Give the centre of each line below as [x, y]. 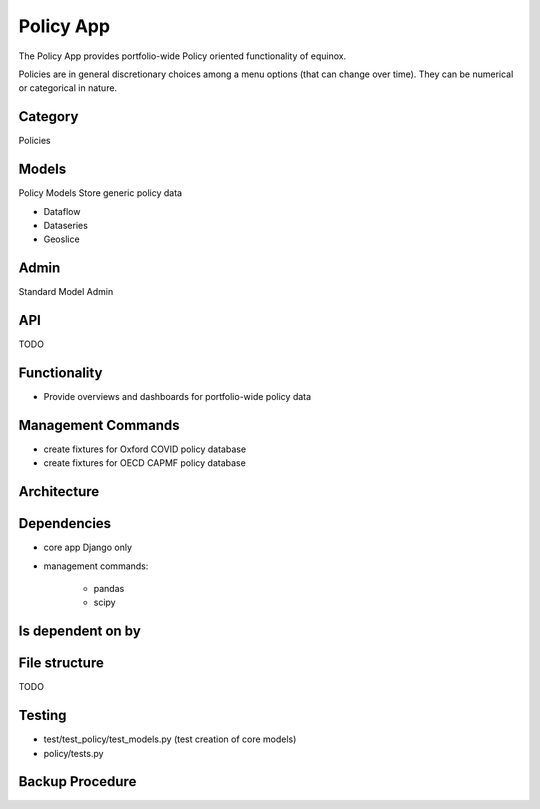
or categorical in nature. [68, 88]
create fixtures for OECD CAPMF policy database [145, 463]
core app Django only [88, 547]
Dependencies [65, 523]
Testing [42, 715]
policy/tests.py [73, 753]
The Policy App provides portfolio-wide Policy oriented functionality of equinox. [182, 56]
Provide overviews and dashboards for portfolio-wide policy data [177, 397]
